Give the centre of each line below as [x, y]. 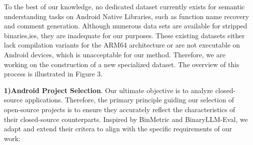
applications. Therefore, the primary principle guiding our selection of [129, 100]
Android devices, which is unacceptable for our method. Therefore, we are [115, 54]
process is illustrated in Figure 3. [53, 74]
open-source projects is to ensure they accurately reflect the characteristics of [120, 109]
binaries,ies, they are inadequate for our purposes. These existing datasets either [125, 35]
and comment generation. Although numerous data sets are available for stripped [126, 26]
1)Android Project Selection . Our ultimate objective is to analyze [109, 90]
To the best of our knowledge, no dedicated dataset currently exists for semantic [125, 6]
